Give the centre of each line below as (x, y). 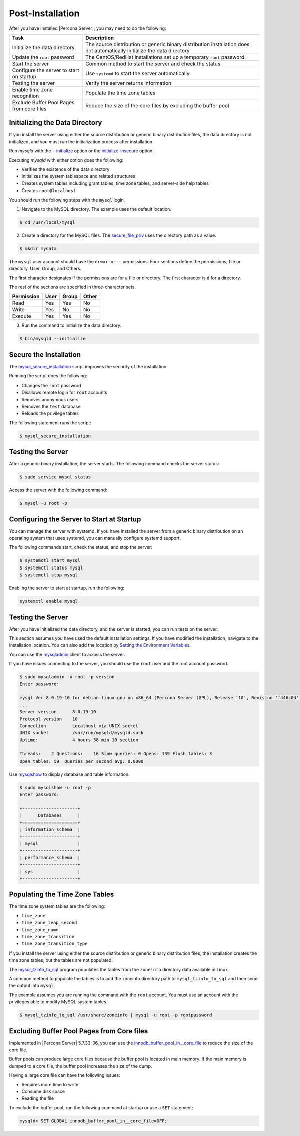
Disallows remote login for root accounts (64, 392)
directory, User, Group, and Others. (45, 269)
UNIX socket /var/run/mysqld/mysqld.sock (82, 733)
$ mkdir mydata (38, 248)
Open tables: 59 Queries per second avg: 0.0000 (82, 761)
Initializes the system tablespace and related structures (79, 176)
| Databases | (50, 815)
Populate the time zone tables (121, 93)
